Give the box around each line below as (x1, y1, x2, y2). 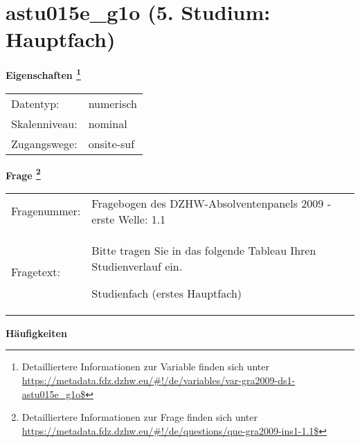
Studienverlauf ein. (91, 257, 183, 274)
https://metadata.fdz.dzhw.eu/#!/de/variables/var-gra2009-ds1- (21, 373, 296, 387)
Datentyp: (11, 95, 60, 111)
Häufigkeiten (6, 325, 67, 340)
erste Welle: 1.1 (91, 210, 166, 227)
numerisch (88, 95, 137, 111)
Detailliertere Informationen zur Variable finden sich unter (21, 359, 269, 374)
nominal (88, 115, 127, 132)
